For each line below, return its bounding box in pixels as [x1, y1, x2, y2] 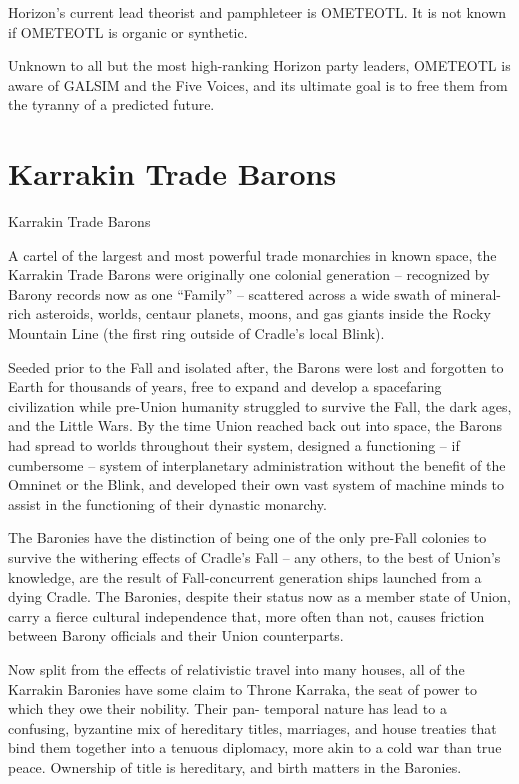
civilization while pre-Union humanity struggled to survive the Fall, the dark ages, [8, 395, 512, 416]
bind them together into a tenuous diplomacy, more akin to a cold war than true [8, 737, 502, 758]
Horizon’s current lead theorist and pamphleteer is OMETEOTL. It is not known [8, 2, 507, 22]
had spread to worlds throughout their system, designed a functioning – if [8, 435, 460, 456]
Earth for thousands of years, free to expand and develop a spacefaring [8, 376, 442, 397]
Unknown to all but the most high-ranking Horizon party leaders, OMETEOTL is [8, 55, 511, 76]
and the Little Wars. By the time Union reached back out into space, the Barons [8, 415, 503, 436]
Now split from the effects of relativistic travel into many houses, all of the [8, 658, 465, 679]
